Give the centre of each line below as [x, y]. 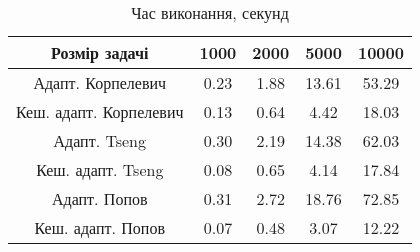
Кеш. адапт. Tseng [100, 169]
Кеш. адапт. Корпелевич [100, 111]
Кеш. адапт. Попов [99, 227]
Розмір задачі [100, 52]
